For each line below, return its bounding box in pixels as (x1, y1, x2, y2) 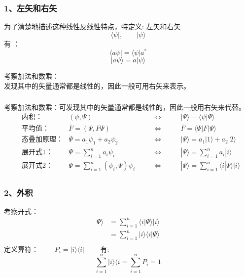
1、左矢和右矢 (4, 1, 57, 14)
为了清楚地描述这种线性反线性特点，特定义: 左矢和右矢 (4, 21, 181, 32)
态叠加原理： (22, 136, 64, 143)
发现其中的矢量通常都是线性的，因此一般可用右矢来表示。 (4, 81, 190, 91)
